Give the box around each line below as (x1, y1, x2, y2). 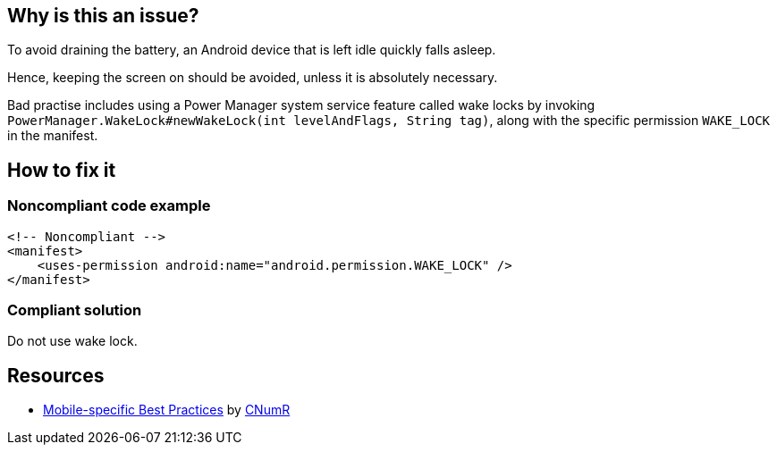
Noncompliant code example (7, 197, 211, 215)
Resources (7, 364, 105, 387)
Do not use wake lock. (7, 333, 138, 349)
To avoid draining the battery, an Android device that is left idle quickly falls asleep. (7, 42, 496, 58)
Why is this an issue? (7, 4, 199, 27)
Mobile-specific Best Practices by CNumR (43, 402, 291, 418)
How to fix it (7, 158, 116, 181)
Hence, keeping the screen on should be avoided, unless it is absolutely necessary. (7, 70, 498, 86)
